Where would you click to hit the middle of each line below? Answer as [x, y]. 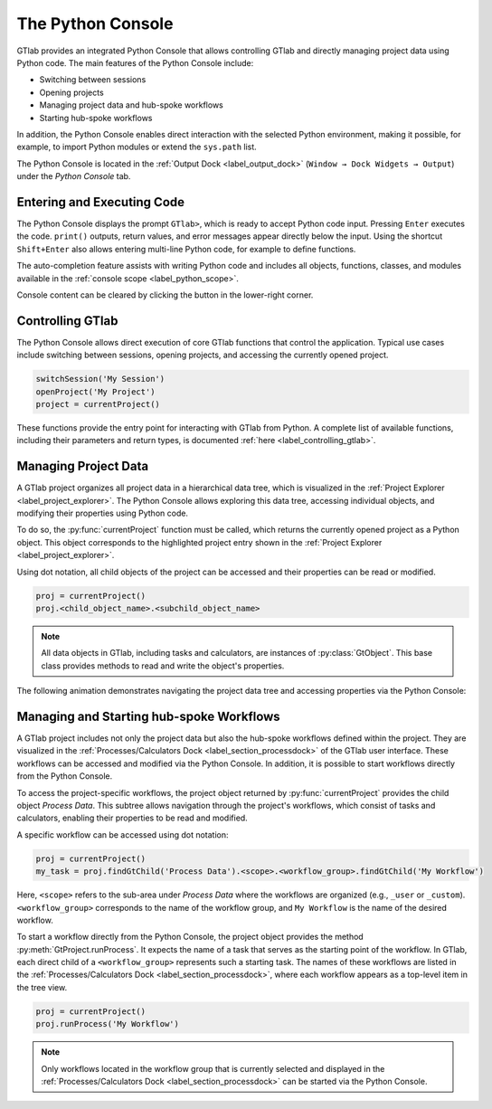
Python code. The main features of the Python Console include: [135, 62]
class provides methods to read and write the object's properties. [163, 666]
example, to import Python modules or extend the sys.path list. [137, 147]
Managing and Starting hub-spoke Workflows [148, 716]
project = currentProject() [98, 404]
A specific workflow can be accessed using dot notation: [123, 834]
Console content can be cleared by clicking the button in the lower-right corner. [165, 295]
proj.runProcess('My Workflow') [108, 1024]
